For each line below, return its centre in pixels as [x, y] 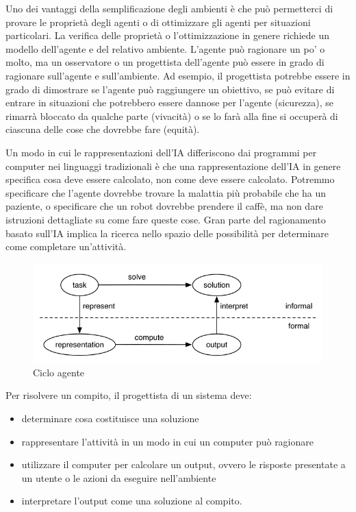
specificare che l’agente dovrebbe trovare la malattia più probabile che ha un [166, 192]
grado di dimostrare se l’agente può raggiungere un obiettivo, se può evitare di [170, 89]
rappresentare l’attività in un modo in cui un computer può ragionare [167, 441]
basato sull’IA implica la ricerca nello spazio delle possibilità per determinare [167, 233]
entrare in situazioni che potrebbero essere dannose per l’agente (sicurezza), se [170, 102]
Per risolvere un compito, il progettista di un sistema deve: [129, 395]
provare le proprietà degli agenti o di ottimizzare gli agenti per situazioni [158, 22]
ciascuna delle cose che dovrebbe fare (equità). [103, 129]
